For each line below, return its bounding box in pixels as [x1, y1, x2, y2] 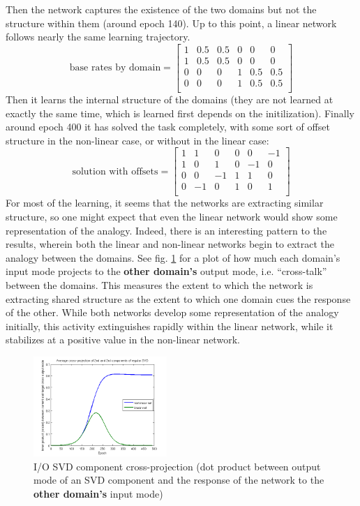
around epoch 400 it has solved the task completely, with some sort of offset [6, 119, 330, 134]
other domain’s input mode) [33, 486, 163, 500]
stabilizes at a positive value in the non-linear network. [6, 332, 240, 347]
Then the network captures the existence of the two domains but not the [6, 2, 317, 16]
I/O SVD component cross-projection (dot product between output [33, 459, 321, 473]
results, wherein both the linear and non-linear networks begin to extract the [6, 237, 335, 251]
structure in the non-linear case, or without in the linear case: [6, 133, 269, 147]
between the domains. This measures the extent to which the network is [6, 278, 313, 292]
